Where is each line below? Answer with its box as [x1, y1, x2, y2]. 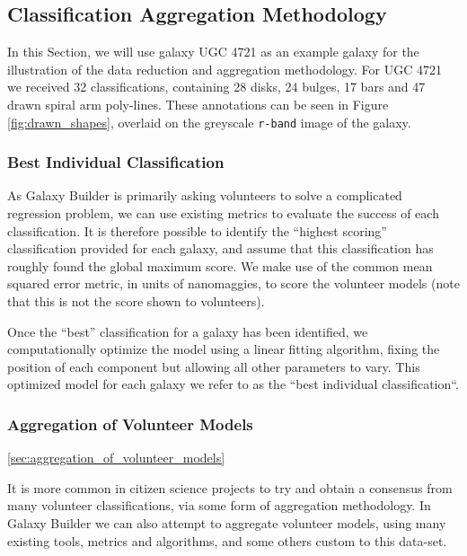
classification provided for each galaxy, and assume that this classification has [7, 239, 434, 258]
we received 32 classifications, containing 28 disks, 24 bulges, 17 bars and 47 [7, 77, 426, 96]
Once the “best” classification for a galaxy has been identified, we [7, 322, 368, 340]
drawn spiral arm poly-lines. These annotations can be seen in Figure [7, 94, 389, 113]
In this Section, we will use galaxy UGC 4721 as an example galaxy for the [7, 42, 419, 61]
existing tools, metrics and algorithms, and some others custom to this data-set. [7, 531, 447, 550]
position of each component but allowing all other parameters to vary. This [7, 357, 420, 375]
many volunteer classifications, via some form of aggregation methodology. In [7, 496, 431, 515]
